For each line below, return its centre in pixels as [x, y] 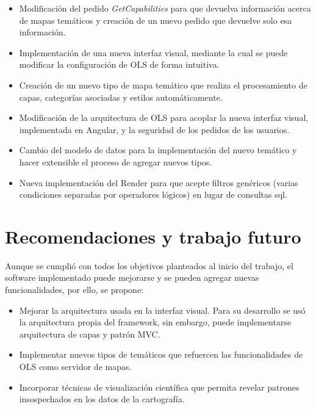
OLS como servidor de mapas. [75, 366]
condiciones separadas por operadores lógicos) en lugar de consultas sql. [153, 194]
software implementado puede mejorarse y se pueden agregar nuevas [132, 277]
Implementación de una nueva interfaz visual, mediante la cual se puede [153, 52]
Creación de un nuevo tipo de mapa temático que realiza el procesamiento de [163, 85]
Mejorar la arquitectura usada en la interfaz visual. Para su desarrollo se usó [162, 310]
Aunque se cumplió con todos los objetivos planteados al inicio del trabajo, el [149, 265]
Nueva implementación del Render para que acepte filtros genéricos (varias [159, 182]
